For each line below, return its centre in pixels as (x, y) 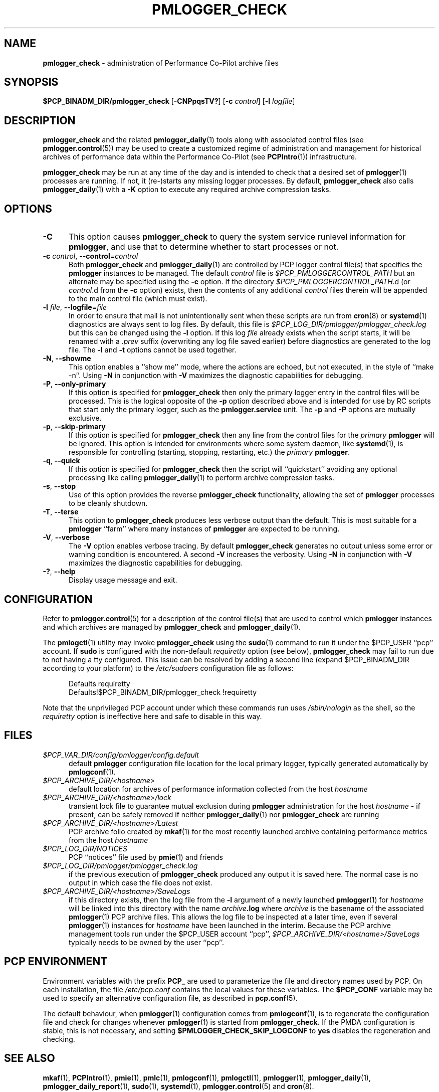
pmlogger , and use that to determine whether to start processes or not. (203, 247)
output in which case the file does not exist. (141, 882)
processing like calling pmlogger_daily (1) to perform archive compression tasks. (202, 478)
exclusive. (85, 418)
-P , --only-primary (74, 384)
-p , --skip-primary (74, 427)
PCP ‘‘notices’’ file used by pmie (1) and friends (146, 857)
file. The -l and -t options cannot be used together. (153, 350)
